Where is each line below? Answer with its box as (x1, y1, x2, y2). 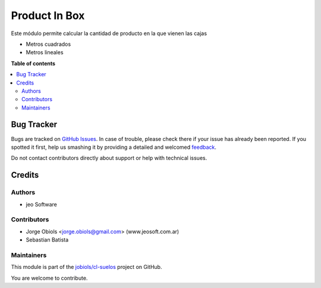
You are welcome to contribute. (11, 274, 88, 281)
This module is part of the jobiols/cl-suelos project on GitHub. (11, 264, 162, 271)
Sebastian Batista (26, 236, 69, 243)
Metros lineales (26, 49, 64, 56)
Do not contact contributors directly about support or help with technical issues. (11, 155, 207, 162)
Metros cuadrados (26, 40, 71, 48)
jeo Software (26, 201, 58, 208)
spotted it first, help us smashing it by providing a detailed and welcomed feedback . (11, 143, 217, 151)
